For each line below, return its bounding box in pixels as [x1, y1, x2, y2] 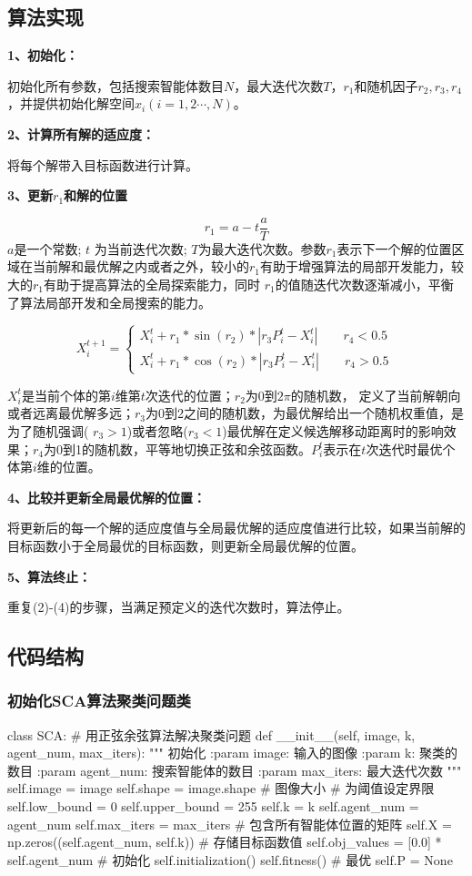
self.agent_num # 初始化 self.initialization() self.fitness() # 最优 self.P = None [7, 850, 453, 869]
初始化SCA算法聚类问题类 [7, 689, 191, 712]
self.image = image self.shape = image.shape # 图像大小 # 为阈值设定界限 [7, 779, 435, 798]
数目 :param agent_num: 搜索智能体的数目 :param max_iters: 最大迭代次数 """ [7, 760, 462, 779]
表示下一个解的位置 [336, 239, 452, 258]
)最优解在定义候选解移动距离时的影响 [222, 421, 444, 440]
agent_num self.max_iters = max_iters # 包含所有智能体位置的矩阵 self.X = [7, 814, 452, 833]
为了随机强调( [7, 421, 89, 440]
